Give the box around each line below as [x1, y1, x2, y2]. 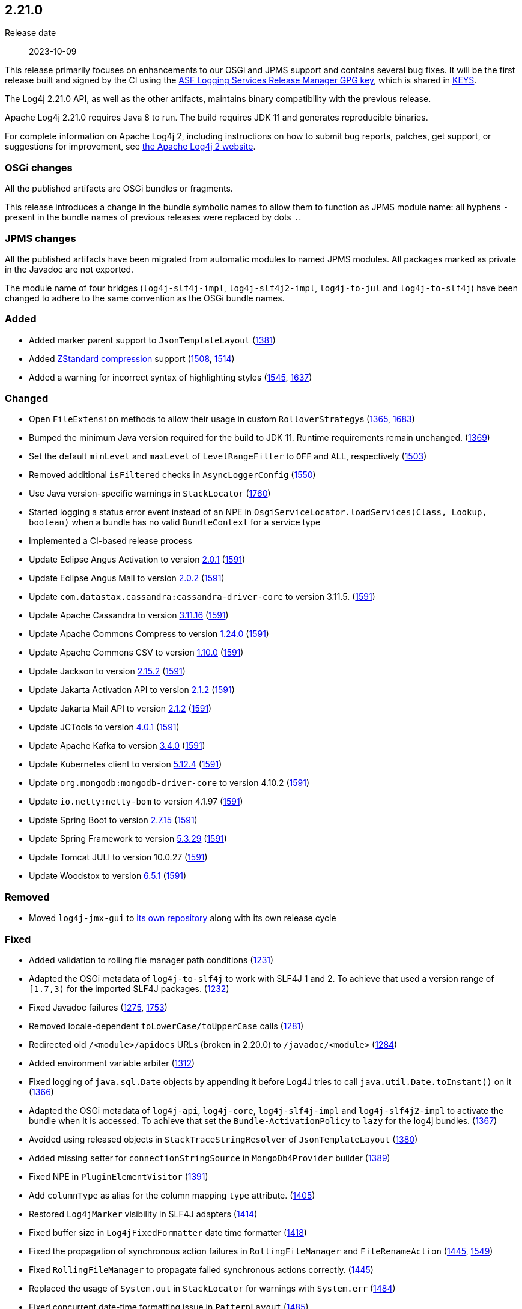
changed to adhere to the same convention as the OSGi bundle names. [5, 292, 285, 303]
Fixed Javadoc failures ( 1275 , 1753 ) [29, 1002, 168, 1012]
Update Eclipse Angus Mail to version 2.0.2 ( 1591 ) [29, 573, 225, 584]
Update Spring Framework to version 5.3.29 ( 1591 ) [29, 833, 227, 844]
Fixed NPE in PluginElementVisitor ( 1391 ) [29, 1171, 208, 1182]
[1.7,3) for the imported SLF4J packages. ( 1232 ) [29, 983, 229, 994]
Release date [5, 28, 56, 38]
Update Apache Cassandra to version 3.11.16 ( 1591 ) [29, 610, 229, 621]
